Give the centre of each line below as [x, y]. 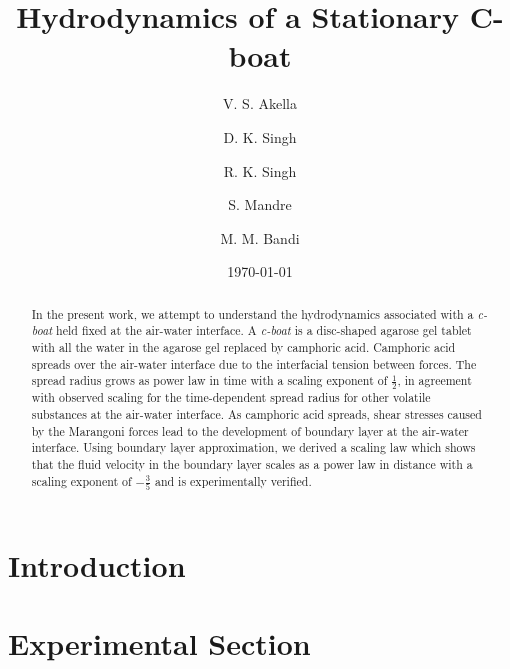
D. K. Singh [260, 136]
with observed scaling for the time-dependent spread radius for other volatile [231, 397]
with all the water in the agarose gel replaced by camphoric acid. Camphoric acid [243, 346]
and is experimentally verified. [233, 480]
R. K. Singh [260, 170]
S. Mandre [260, 204]
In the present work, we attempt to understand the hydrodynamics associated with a [252, 313]
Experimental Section [159, 643]
